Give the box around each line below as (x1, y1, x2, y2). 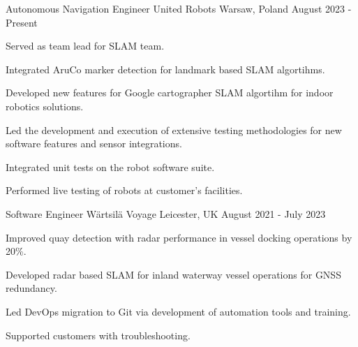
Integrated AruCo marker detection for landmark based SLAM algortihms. (6, 61, 325, 76)
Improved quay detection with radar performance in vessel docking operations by (6, 230, 352, 244)
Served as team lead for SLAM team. (6, 38, 165, 53)
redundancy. (6, 281, 57, 295)
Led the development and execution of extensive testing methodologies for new (6, 122, 342, 137)
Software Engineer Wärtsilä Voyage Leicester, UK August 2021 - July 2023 (6, 206, 326, 221)
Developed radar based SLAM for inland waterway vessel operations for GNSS (6, 267, 341, 281)
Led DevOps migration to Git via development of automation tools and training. (6, 304, 351, 318)
